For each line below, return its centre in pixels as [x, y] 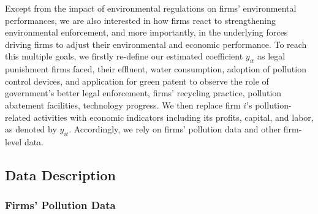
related [18, 117]
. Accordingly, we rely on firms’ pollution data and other [175, 129]
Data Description [60, 174]
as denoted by [31, 129]
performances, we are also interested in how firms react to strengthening [141, 20]
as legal [271, 56]
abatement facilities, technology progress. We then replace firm [123, 105]
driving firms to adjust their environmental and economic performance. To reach [156, 44]
